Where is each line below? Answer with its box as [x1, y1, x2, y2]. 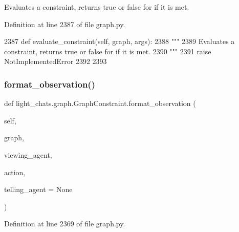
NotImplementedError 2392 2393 [4, 56, 107, 67]
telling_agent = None [4, 184, 73, 195]
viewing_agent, [4, 149, 52, 160]
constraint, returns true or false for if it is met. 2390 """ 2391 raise [4, 46, 211, 56]
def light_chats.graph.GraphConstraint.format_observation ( [4, 98, 196, 109]
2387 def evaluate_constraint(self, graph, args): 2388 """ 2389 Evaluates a [4, 36, 235, 47]
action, [4, 166, 26, 177]
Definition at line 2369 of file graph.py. [4, 218, 125, 229]
